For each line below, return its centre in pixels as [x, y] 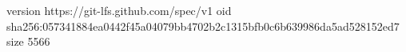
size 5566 [28, 41]
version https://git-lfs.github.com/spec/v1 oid [119, 10]
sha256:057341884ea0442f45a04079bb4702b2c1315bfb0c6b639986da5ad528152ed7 [203, 26]
